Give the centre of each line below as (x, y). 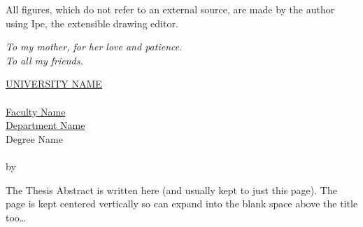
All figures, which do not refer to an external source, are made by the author (170, 9)
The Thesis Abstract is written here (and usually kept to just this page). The (171, 190)
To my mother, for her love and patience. (94, 47)
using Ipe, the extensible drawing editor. (92, 23)
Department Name (45, 125)
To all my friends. (44, 60)
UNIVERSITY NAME (54, 84)
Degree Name (34, 138)
